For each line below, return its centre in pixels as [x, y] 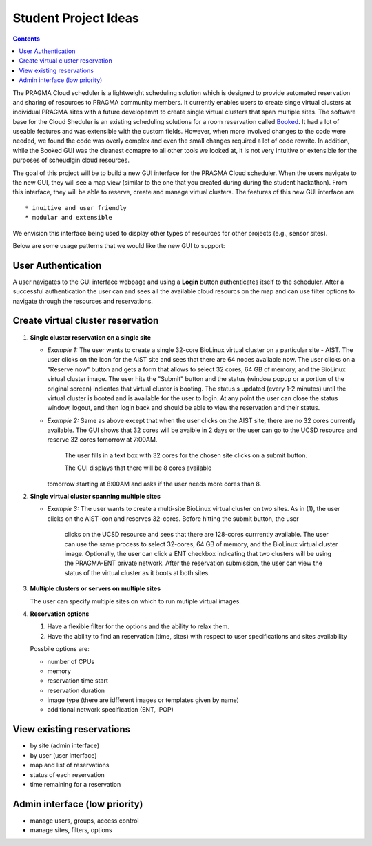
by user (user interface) [63, 755]
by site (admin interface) [65, 746]
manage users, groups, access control [84, 821]
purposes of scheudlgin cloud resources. [71, 160]
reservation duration [76, 690]
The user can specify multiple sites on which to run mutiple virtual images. [135, 601]
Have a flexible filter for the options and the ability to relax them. [138, 626]
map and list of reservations [70, 765]
